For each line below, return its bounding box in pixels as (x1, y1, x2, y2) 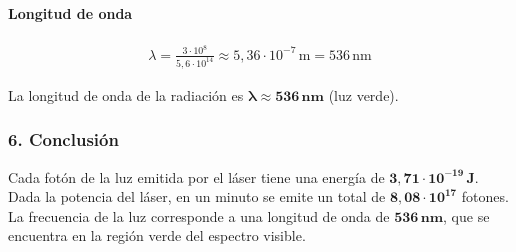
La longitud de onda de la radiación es (8, 84, 244, 105)
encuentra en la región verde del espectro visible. (8, 225, 306, 246)
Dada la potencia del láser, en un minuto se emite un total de (8, 186, 386, 207)
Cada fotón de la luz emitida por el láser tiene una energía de (8, 166, 385, 187)
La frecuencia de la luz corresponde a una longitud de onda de (8, 205, 390, 226)
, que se (443, 205, 490, 226)
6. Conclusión (8, 127, 119, 152)
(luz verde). (328, 84, 399, 105)
